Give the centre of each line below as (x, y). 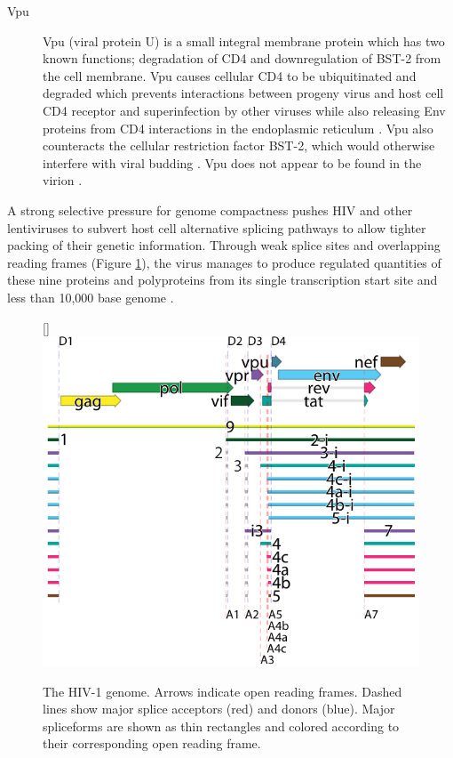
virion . (63, 180)
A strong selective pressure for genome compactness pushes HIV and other (210, 210)
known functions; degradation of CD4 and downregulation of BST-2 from (242, 58)
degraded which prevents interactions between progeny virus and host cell (243, 93)
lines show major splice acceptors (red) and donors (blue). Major (219, 709)
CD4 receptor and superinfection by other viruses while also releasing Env (244, 110)
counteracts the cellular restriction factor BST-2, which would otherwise (239, 145)
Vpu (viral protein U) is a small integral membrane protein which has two (244, 40)
